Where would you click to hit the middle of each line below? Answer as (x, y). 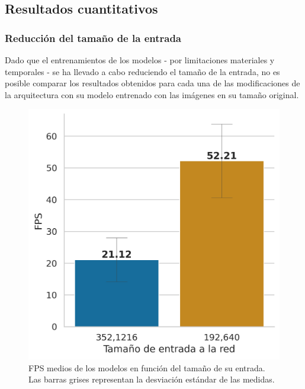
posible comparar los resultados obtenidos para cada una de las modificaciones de (152, 83)
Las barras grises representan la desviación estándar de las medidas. (152, 379)
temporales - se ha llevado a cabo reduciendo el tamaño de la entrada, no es (142, 71)
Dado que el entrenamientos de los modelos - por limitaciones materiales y (140, 60)
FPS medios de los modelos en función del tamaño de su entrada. (147, 367)
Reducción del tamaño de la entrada (93, 38)
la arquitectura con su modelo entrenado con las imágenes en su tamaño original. (152, 94)
